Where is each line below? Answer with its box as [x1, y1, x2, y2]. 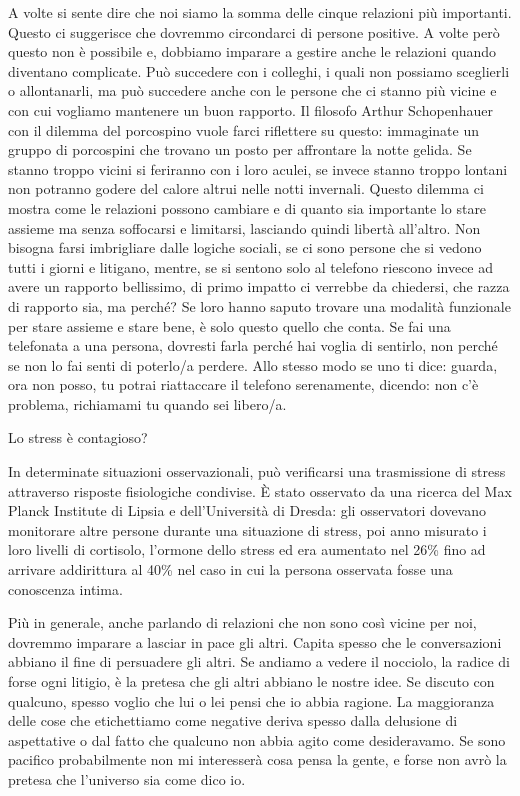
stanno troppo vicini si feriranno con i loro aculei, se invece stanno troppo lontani [8, 158, 508, 179]
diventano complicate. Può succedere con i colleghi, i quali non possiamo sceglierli [8, 60, 510, 81]
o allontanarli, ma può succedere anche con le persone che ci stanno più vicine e [8, 80, 497, 101]
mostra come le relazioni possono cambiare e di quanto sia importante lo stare [8, 197, 487, 218]
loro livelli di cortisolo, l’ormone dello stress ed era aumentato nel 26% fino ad [8, 539, 486, 560]
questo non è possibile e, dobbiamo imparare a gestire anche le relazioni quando [8, 41, 497, 62]
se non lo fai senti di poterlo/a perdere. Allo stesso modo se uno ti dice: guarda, [8, 354, 498, 375]
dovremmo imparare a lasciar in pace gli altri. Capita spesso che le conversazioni [8, 631, 502, 652]
